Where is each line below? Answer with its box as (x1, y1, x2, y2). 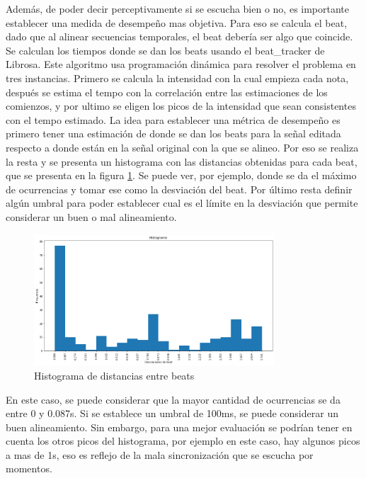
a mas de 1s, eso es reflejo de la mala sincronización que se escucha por (6, 447, 314, 462)
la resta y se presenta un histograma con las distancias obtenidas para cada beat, (6, 154, 358, 169)
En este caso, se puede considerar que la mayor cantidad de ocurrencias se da (6, 392, 341, 406)
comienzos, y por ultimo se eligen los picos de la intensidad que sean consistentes (6, 98, 356, 113)
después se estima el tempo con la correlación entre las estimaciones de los (6, 84, 328, 99)
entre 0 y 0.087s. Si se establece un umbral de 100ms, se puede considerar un (6, 406, 338, 421)
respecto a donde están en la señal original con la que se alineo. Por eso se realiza (6, 140, 359, 154)
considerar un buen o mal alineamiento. (6, 209, 177, 224)
